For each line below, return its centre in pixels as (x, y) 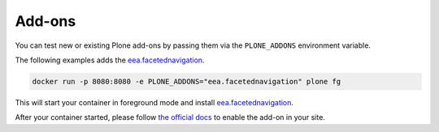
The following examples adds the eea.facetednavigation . (110, 60)
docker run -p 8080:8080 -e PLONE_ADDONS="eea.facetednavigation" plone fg (187, 81)
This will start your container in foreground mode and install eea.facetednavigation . (154, 102)
